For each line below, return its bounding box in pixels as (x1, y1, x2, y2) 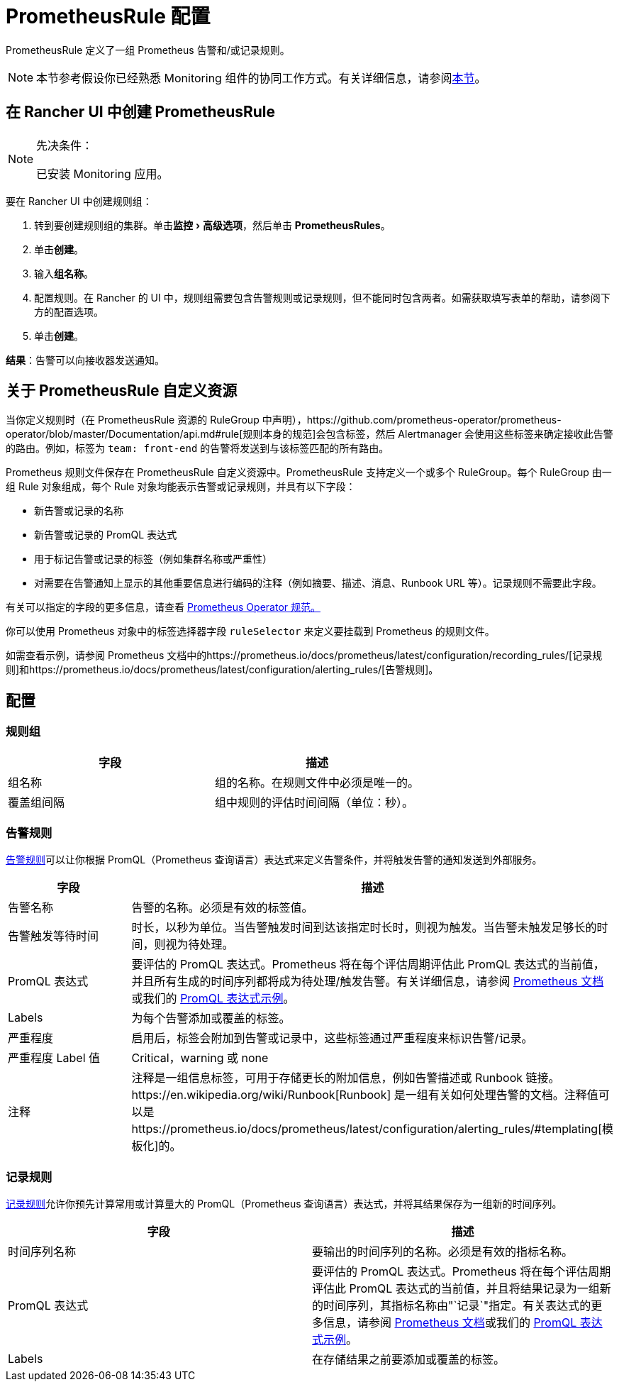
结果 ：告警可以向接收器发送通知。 (6, 353, 164, 366)
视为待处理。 (165, 937, 234, 952)
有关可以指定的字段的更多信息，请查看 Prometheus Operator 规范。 (6, 601, 320, 614)
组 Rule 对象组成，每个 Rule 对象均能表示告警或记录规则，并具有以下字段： (6, 480, 356, 493)
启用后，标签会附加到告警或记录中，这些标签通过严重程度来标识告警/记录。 (131, 1031, 533, 1046)
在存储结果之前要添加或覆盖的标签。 (312, 1352, 506, 1367)
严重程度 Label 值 (8, 1051, 101, 1066)
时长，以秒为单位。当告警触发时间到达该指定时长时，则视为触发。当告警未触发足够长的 (131, 920, 597, 935)
